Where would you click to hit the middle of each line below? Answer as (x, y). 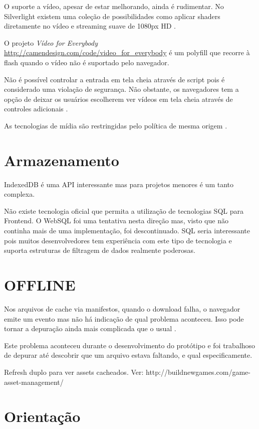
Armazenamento (62, 160)
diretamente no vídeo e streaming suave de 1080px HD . (90, 26)
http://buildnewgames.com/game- (198, 372)
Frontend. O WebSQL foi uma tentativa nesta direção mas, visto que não (116, 221)
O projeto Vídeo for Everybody (51, 42)
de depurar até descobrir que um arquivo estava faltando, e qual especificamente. (128, 355)
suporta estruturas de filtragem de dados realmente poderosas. (100, 250)
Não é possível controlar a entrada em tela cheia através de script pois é (114, 79)
